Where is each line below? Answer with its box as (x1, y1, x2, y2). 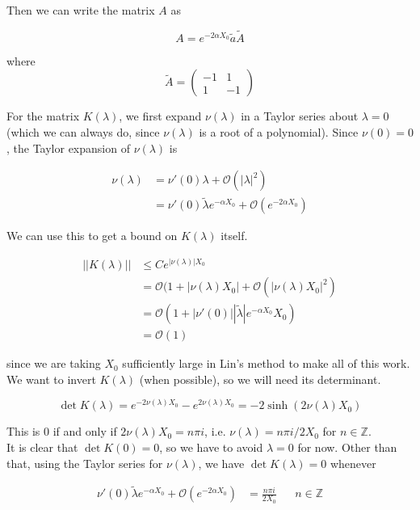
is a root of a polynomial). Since (199, 124, 359, 140)
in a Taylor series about (241, 107, 359, 124)
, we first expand (119, 107, 202, 124)
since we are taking (6, 355, 101, 372)
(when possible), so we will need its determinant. (139, 370, 381, 387)
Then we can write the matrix (6, 2, 155, 18)
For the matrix (6, 107, 80, 124)
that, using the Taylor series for (6, 454, 163, 471)
